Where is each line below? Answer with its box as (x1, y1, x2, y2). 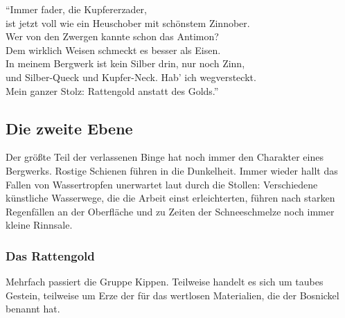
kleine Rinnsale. (6, 218, 73, 232)
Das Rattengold (6, 247, 95, 264)
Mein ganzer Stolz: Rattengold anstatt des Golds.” (6, 83, 219, 98)
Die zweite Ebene (6, 117, 133, 139)
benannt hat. (6, 301, 60, 316)
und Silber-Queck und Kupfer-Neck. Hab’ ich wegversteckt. (6, 69, 256, 84)
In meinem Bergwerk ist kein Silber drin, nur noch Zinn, (6, 56, 245, 71)
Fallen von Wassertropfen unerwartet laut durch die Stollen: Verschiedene (6, 177, 318, 191)
